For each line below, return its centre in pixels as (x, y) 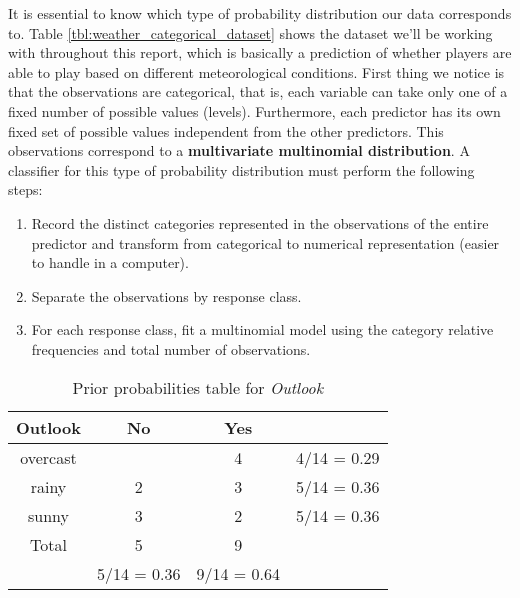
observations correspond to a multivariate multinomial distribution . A (239, 150)
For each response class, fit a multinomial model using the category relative (262, 329)
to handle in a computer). (110, 262)
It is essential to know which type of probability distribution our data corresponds (260, 13)
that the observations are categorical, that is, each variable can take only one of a (258, 91)
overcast (48, 457)
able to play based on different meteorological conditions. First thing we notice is (256, 71)
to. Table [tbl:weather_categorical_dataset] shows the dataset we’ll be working (250, 32)
